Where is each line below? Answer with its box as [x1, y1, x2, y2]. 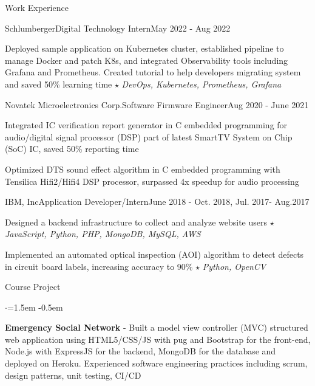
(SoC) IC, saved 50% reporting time [5, 142, 139, 155]
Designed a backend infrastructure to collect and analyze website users [5, 215, 267, 228]
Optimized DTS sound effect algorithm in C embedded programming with [5, 162, 280, 175]
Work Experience [5, 1, 69, 13]
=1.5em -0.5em [7, 300, 63, 313]
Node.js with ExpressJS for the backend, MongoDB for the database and [5, 345, 276, 357]
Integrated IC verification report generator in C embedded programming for [5, 119, 288, 131]
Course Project [5, 280, 61, 293]
